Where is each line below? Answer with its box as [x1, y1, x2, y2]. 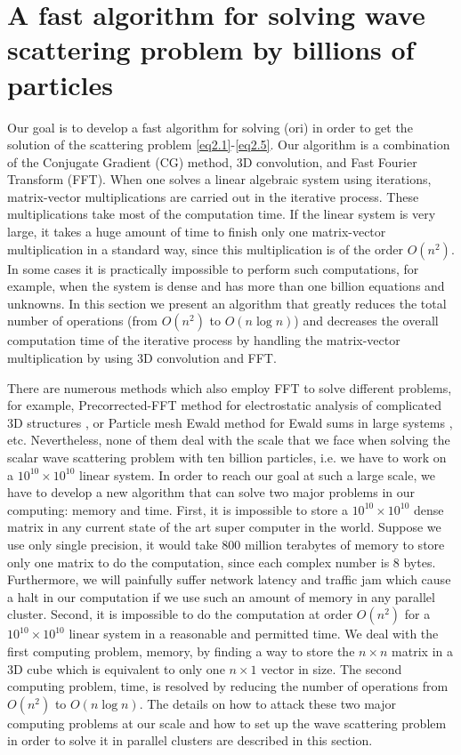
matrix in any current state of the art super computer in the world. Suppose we [7, 518, 441, 536]
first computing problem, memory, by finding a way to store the [7, 641, 355, 660]
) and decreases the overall [294, 311, 439, 330]
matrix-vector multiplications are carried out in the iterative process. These [7, 187, 419, 205]
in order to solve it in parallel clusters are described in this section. [7, 731, 373, 750]
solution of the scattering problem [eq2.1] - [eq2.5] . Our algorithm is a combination [7, 135, 450, 154]
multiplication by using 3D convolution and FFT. [7, 349, 277, 367]
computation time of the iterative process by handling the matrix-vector [7, 331, 400, 349]
